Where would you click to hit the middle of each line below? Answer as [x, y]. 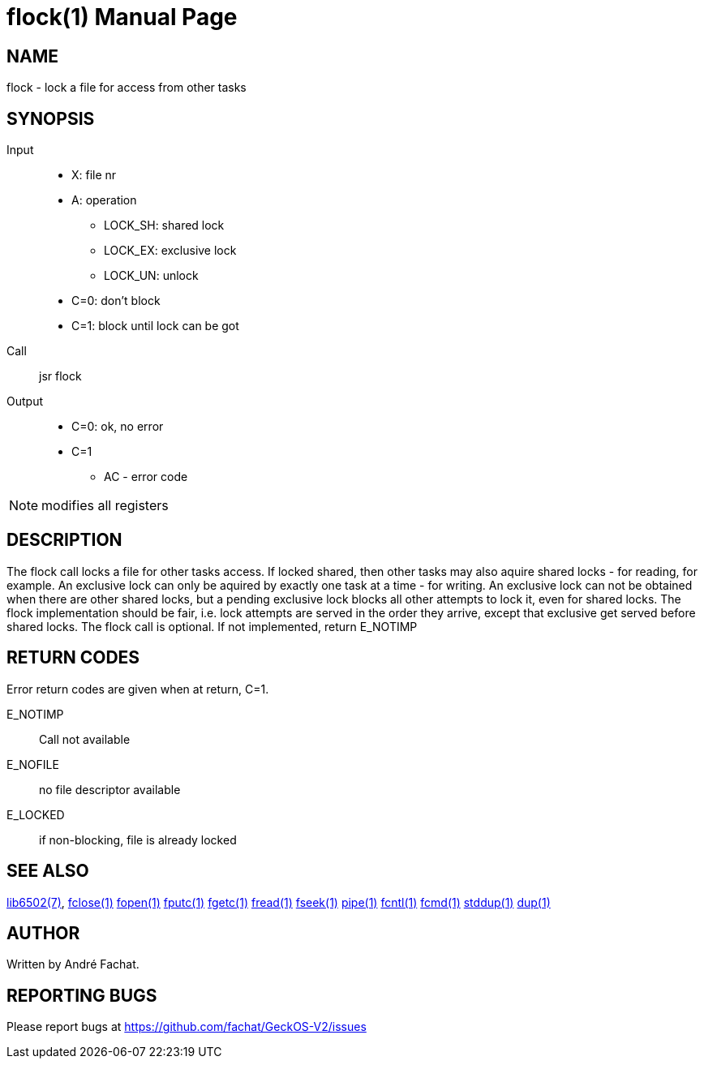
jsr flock [60, 376]
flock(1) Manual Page [122, 17]
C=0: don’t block [116, 301]
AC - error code [146, 477]
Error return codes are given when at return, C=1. [138, 689]
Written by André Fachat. [73, 964]
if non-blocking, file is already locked [138, 840]
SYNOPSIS [51, 118]
